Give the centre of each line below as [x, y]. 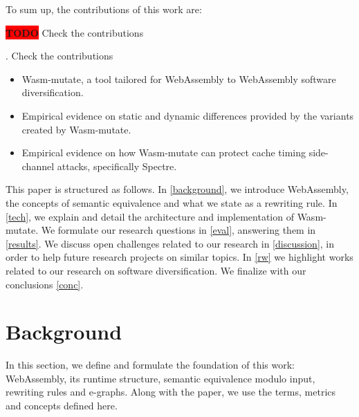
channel [38, 166]
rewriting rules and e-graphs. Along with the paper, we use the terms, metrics [171, 392]
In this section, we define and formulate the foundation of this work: [150, 365]
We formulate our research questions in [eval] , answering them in [178, 230]
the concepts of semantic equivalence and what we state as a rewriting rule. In [172, 202]
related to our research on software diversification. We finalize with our [156, 270]
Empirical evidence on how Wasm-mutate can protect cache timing [164, 152]
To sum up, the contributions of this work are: [104, 9]
